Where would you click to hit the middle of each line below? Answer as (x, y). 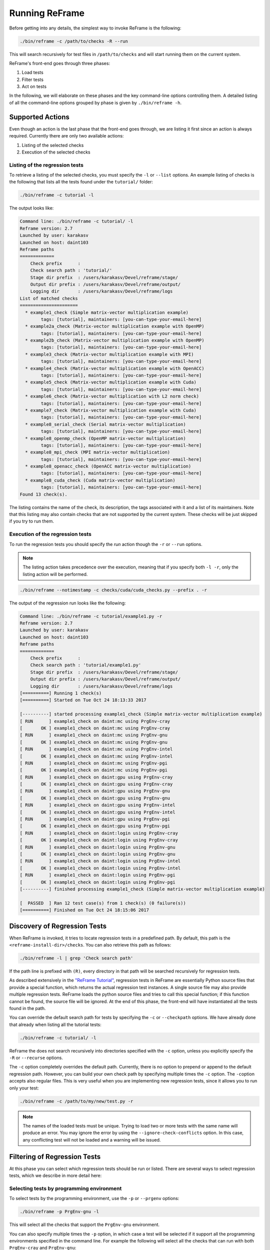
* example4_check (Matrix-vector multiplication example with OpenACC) (115, 368)
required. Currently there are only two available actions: (66, 136)
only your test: (24, 1088)
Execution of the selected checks (56, 152)
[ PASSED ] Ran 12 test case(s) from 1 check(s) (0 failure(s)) (103, 903)
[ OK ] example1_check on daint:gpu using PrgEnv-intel (97, 812)
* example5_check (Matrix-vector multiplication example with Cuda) (111, 382)
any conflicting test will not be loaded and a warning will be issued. (92, 1139)
